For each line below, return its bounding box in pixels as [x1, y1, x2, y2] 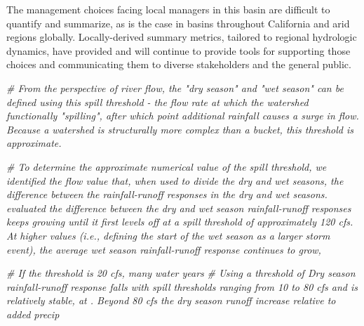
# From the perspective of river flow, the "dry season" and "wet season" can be [6, 80, 344, 95]
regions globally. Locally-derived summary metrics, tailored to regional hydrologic [6, 30, 357, 44]
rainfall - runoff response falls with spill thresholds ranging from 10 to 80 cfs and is [6, 279, 358, 294]
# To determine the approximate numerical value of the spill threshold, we [6, 159, 327, 174]
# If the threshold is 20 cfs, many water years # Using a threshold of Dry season [6, 266, 356, 280]
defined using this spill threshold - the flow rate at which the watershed [6, 94, 309, 109]
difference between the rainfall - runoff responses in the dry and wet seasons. [6, 187, 328, 202]
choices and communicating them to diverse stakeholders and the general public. [6, 57, 351, 72]
